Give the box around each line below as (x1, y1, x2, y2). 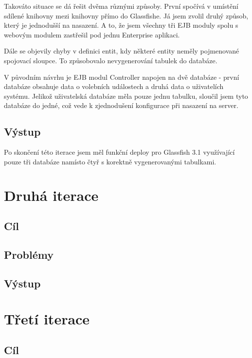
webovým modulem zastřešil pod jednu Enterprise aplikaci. (4, 29, 180, 39)
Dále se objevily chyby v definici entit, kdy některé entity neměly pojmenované (4, 46, 239, 56)
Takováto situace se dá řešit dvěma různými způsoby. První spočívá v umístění (4, 1, 238, 11)
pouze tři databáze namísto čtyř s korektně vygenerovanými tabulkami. (4, 156, 216, 166)
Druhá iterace (4, 185, 99, 205)
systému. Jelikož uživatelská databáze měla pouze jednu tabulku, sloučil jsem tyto (4, 90, 248, 101)
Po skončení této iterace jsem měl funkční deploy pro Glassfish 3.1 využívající (4, 147, 235, 157)
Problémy (4, 247, 54, 262)
